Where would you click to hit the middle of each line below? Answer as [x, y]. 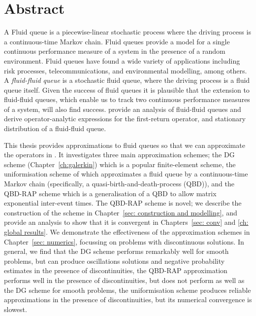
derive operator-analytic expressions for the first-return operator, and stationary [125, 119]
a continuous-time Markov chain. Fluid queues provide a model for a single [117, 41]
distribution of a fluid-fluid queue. [55, 128]
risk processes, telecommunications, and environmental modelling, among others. [126, 70]
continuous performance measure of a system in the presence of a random [115, 51]
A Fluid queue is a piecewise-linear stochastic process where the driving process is [128, 32]
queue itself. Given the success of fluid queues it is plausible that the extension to [127, 89]
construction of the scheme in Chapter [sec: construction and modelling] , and [121, 212]
